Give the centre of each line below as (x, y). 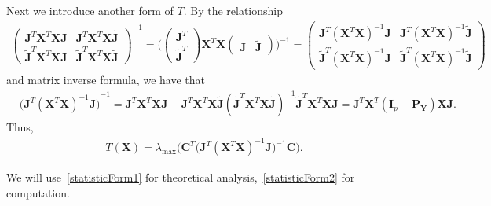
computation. (38, 192)
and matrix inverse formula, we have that (106, 79)
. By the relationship (233, 10)
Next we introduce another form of (90, 10)
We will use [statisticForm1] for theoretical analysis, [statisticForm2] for (181, 177)
